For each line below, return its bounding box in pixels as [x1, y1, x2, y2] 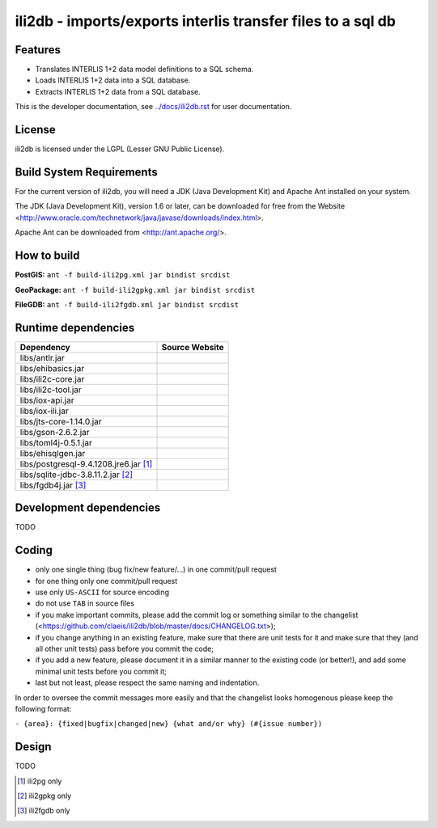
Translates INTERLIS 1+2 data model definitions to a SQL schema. [35, 65, 254, 74]
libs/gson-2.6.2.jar [19, 426, 90, 437]
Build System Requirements [15, 165, 158, 179]
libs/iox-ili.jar [19, 405, 69, 416]
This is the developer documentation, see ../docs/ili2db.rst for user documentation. [15, 102, 292, 112]
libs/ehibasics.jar [19, 362, 85, 374]
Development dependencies [15, 501, 161, 515]
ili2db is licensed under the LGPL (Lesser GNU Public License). [15, 144, 225, 154]
